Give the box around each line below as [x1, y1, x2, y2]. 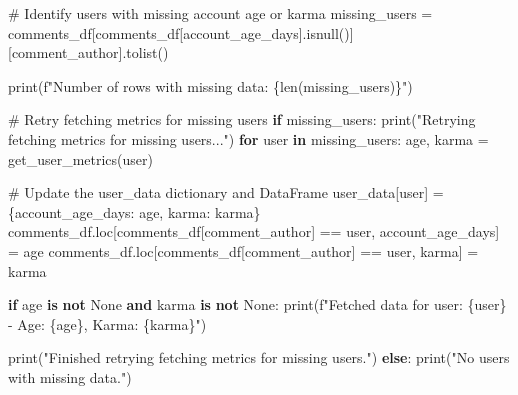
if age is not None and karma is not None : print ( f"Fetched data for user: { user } [8, 294, 507, 315]
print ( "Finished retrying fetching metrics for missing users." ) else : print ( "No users [8, 347, 510, 368]
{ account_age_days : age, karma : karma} [8, 201, 261, 222]
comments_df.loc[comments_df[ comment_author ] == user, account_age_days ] [8, 221, 500, 242]
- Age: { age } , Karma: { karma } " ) [8, 313, 207, 334]
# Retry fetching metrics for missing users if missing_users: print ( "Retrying [8, 109, 476, 130]
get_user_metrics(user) [8, 148, 153, 169]
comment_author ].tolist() [11, 42, 169, 63]
